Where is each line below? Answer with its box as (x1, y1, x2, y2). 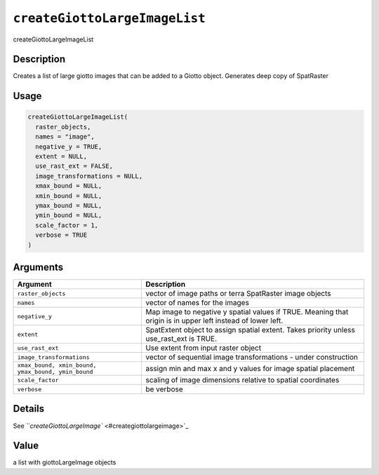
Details (13, 403, 45, 415)
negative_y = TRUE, (35, 143, 102, 150)
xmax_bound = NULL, (35, 182, 102, 190)
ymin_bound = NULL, (35, 212, 102, 219)
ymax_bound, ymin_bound (17, 368, 93, 376)
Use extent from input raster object (145, 343, 262, 353)
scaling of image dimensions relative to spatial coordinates (145, 375, 340, 385)
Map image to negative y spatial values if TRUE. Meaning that (145, 307, 349, 317)
